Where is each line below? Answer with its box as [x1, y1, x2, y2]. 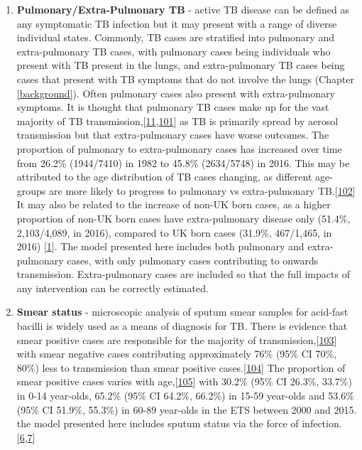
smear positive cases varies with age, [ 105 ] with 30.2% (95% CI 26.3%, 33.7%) [16, 374, 352, 389]
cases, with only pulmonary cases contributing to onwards [67, 252, 319, 267]
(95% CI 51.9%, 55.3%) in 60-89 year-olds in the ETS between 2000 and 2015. [16, 402, 357, 417]
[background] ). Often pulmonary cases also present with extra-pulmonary [16, 85, 335, 100]
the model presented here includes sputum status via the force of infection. [16, 416, 342, 431]
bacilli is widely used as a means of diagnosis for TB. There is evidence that [16, 318, 348, 333]
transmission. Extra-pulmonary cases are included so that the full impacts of [16, 267, 350, 282]
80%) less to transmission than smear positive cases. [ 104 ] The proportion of [16, 360, 346, 375]
